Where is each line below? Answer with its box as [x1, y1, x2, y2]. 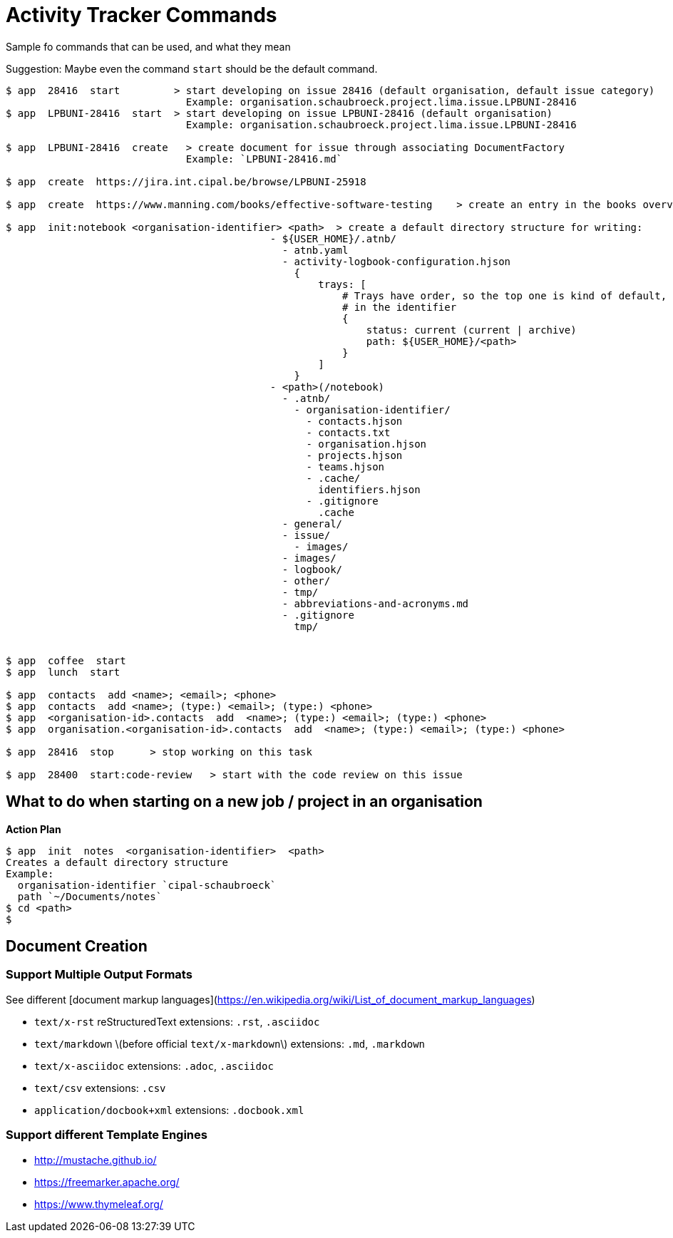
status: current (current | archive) [366, 324, 577, 336]
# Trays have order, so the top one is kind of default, [342, 289, 667, 301]
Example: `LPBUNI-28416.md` [185, 153, 343, 165]
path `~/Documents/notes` [17, 890, 163, 902]
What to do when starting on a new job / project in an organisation [6, 793, 483, 811]
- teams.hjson [306, 460, 385, 473]
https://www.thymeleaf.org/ [34, 1197, 163, 1210]
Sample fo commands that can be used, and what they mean [6, 40, 291, 53]
